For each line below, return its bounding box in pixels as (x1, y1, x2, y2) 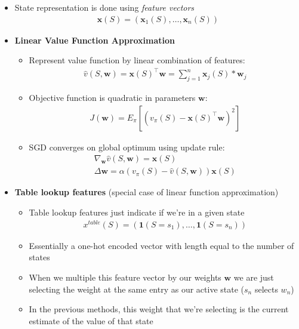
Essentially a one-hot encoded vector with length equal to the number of (29, 239, 294, 251)
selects (254, 282, 278, 295)
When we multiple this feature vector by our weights (29, 270, 221, 283)
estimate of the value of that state (29, 314, 153, 327)
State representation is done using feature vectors (14, 1, 195, 13)
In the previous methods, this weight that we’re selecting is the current (29, 303, 289, 315)
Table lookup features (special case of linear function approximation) (14, 186, 279, 198)
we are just (233, 270, 274, 283)
